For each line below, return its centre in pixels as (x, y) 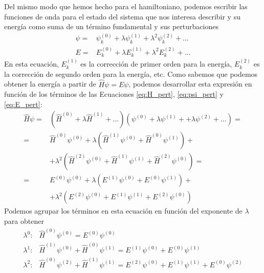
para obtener (24, 221)
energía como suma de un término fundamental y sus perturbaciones (111, 26)
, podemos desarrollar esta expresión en (190, 84)
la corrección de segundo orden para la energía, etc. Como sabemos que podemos (131, 73)
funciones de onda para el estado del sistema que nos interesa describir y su (122, 16)
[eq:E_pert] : (23, 104)
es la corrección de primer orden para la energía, (156, 64)
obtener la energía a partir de (50, 84)
